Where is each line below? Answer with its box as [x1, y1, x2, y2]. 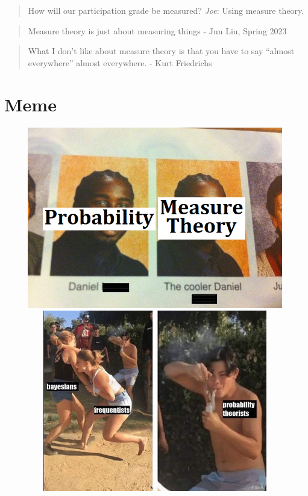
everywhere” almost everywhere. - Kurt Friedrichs [28, 56, 212, 69]
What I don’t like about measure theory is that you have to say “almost [28, 45, 295, 57]
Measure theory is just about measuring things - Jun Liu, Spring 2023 [28, 24, 287, 37]
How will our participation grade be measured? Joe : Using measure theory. [28, 4, 304, 16]
